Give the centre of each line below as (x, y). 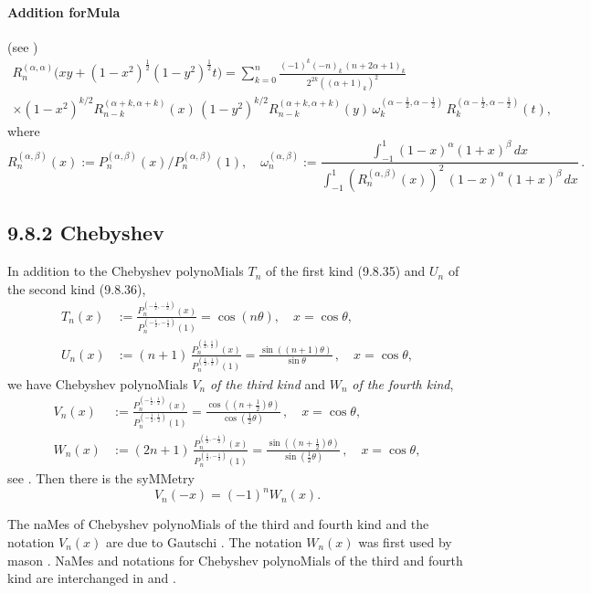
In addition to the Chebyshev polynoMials (126, 271)
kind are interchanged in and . (92, 578)
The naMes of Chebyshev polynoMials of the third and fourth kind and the (218, 524)
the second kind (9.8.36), (77, 288)
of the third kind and (268, 383)
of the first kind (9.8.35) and (345, 271)
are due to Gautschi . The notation (204, 541)
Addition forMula (64, 11)
